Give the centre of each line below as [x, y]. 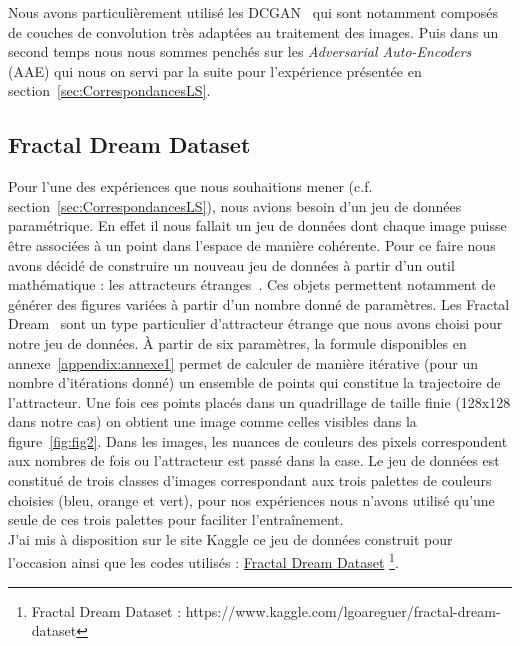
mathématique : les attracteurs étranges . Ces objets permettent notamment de [252, 284]
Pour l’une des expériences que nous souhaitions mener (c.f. [190, 186]
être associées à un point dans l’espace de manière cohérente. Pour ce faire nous [252, 244]
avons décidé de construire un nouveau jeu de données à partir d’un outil [231, 264]
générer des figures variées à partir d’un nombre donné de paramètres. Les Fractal [259, 303]
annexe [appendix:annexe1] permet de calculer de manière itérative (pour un [243, 362]
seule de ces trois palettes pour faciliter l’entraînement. [176, 519]
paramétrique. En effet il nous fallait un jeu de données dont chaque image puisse [257, 225]
